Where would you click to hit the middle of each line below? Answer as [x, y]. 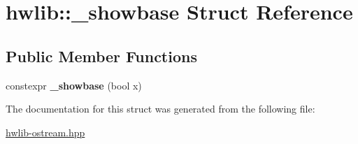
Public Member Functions [101, 56]
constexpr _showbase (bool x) [74, 85]
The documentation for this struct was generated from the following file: [160, 109]
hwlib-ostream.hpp [45, 132]
